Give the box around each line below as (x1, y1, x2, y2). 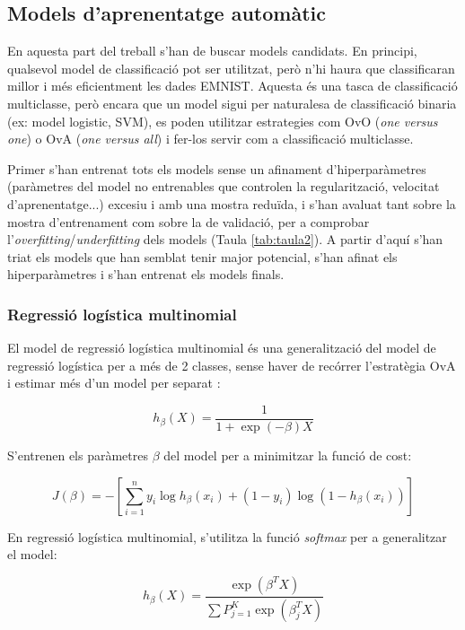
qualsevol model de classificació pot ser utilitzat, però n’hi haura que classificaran (7, 58, 455, 77)
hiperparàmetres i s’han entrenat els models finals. (7, 265, 285, 284)
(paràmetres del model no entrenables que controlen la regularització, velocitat (7, 177, 440, 196)
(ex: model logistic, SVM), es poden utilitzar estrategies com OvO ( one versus (7, 111, 438, 130)
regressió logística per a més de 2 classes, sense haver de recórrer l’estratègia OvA (7, 355, 456, 374)
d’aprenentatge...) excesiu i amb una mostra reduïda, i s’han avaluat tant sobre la (7, 194, 456, 213)
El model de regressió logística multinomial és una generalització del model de (7, 338, 436, 357)
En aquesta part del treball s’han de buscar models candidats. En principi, (7, 41, 417, 60)
